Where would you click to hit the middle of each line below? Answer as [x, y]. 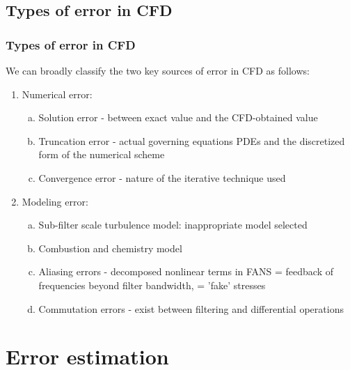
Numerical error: [57, 94]
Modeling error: [55, 201]
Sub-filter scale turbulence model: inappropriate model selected [173, 225]
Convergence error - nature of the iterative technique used [162, 177]
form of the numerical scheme [102, 154]
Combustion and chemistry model [110, 248]
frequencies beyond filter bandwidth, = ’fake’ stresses [152, 285]
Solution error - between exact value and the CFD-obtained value [178, 117]
